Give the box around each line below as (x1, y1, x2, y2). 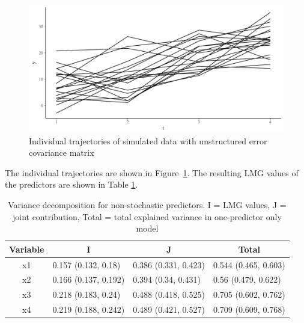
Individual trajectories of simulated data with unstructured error (29, 134, 267, 147)
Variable (9, 242, 44, 255)
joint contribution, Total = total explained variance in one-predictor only (12, 210, 282, 223)
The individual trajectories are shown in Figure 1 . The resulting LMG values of (5, 166, 299, 179)
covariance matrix (29, 146, 94, 159)
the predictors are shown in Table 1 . (5, 178, 138, 191)
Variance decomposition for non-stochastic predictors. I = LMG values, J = (8, 198, 287, 211)
